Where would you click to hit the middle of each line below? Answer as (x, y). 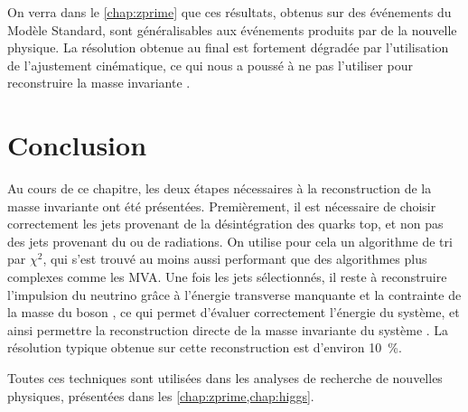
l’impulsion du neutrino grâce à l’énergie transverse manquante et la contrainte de (234, 294)
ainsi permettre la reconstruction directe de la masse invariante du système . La (228, 329)
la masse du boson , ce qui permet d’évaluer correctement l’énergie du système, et (234, 312)
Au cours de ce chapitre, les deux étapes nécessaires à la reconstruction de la (220, 188)
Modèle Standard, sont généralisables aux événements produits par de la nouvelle (232, 29)
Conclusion (77, 145)
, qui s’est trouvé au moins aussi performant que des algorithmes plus (235, 259)
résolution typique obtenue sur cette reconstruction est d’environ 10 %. (205, 347)
